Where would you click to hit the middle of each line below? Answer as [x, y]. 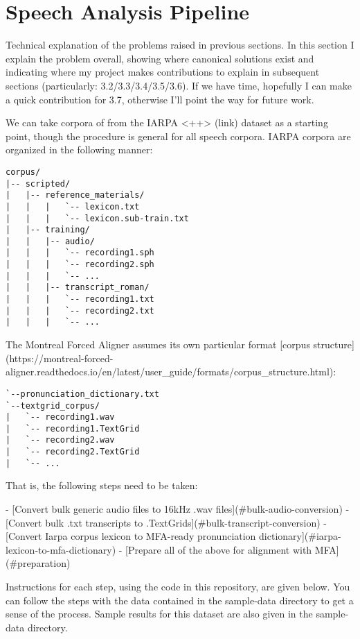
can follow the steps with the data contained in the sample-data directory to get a [180, 600]
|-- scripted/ [38, 184]
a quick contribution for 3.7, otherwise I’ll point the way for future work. [160, 99]
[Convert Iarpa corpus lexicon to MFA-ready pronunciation [131, 536]
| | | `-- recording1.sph [80, 253]
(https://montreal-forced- [60, 358]
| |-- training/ [48, 230]
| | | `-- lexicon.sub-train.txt [97, 218]
